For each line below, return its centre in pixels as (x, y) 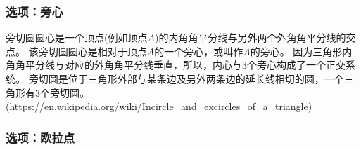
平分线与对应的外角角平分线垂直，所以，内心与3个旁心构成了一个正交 (185, 65)
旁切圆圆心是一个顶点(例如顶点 (77, 37)
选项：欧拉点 (40, 137)
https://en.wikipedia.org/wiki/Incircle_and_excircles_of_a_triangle (159, 106)
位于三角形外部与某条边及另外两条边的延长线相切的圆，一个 (206, 79)
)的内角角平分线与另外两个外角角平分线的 (250, 37)
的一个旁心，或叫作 (199, 51)
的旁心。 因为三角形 (296, 51)
